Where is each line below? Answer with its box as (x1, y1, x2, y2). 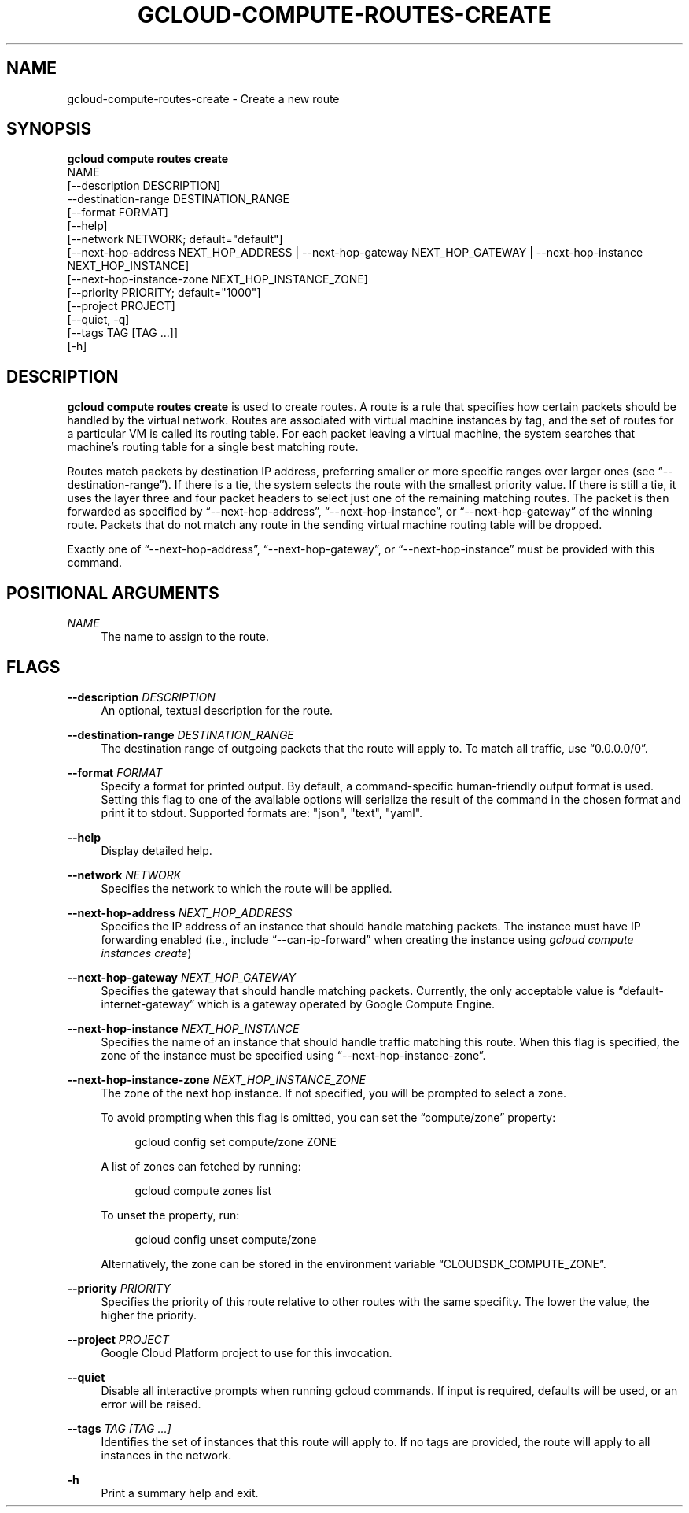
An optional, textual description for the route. (101, 703, 333, 717)
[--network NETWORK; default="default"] (67, 232, 283, 246)
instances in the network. (101, 1448, 232, 1462)
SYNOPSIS (6, 119, 92, 139)
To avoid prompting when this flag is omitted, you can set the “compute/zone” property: (101, 1110, 556, 1124)
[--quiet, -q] (67, 313, 130, 327)
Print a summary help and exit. (101, 1485, 259, 1500)
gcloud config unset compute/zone (134, 1232, 317, 1246)
